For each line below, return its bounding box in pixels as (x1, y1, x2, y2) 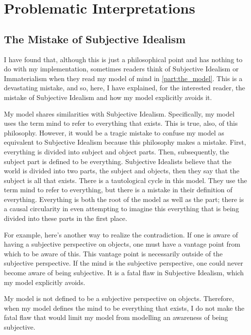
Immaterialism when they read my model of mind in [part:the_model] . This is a (4, 73, 243, 83)
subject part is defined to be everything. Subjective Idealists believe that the (4, 156, 232, 166)
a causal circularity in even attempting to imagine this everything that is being (4, 203, 239, 214)
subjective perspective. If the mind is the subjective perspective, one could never (4, 258, 243, 268)
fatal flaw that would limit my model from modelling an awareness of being (4, 312, 228, 322)
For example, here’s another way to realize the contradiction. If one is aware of (4, 229, 238, 239)
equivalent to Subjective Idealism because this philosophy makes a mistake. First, (4, 137, 246, 147)
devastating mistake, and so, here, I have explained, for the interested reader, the (4, 83, 245, 93)
